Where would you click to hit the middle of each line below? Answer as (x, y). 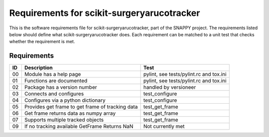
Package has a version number (61, 87)
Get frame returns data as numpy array (70, 113)
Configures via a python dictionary (65, 100)
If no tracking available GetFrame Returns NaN (79, 127)
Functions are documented (56, 81)
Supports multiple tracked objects (64, 120)
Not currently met (164, 127)
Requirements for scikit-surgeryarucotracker (105, 13)
